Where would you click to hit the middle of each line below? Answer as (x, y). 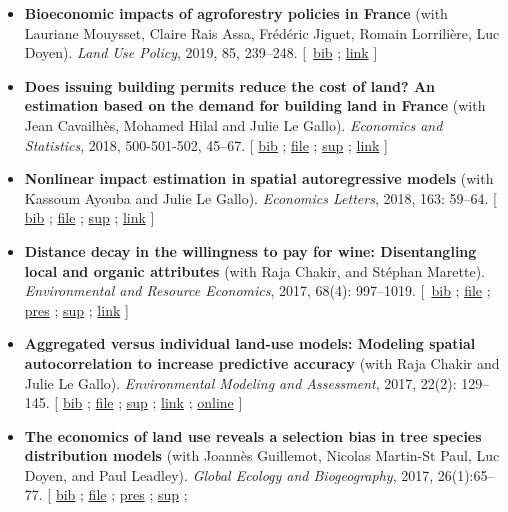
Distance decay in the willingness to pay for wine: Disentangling (250, 250)
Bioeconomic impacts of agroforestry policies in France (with (236, 13)
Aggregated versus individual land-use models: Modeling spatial (250, 343)
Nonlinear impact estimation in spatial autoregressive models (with (259, 178)
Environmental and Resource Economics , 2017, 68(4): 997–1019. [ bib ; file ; (257, 290)
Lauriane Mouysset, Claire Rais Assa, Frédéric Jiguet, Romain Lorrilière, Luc (262, 32)
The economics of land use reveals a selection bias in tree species (253, 435)
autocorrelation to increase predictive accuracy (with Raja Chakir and (262, 362)
